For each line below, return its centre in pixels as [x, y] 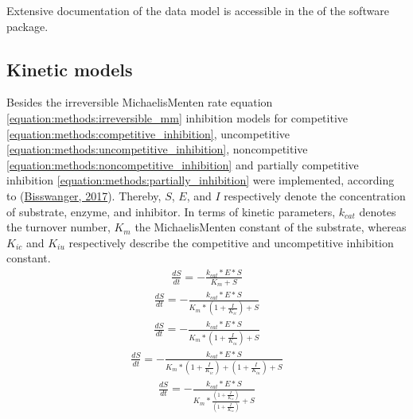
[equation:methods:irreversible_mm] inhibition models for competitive [177, 117]
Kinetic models [70, 69]
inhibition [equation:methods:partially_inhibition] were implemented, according [201, 180]
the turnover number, [58, 227]
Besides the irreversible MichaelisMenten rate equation [140, 102]
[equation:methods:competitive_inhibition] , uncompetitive [148, 133]
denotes [378, 211]
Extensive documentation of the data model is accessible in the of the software [198, 10]
